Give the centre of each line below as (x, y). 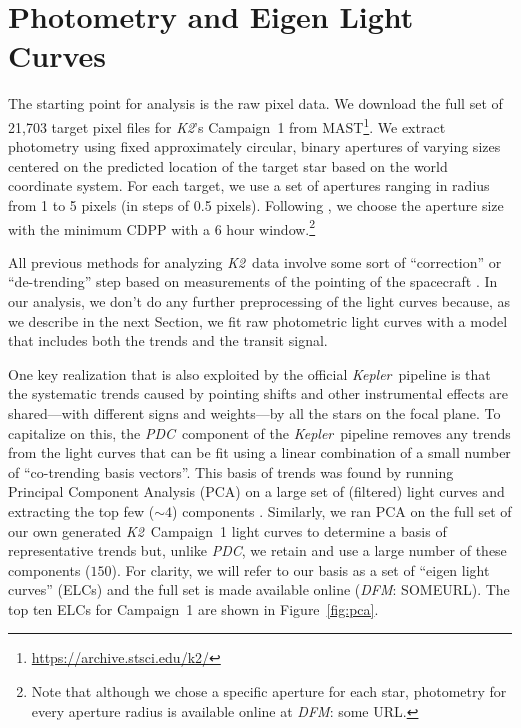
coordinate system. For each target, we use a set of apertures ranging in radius (249, 185)
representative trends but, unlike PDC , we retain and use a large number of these (257, 550)
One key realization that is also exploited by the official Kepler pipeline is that (249, 373)
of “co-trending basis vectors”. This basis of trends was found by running (231, 471)
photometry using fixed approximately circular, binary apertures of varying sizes (254, 146)
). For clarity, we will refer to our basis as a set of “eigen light (300, 569)
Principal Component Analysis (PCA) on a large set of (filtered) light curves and (256, 491)
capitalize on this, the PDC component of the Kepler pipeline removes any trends (259, 432)
